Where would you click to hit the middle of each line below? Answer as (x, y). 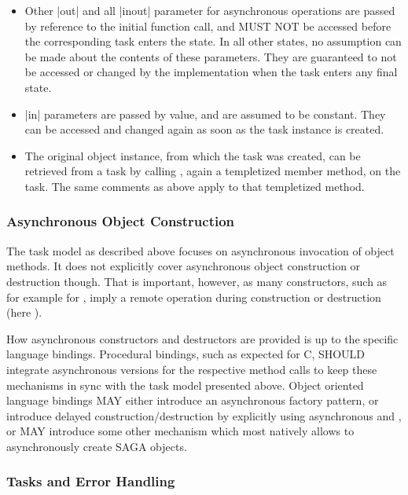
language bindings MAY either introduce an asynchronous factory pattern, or (193, 400)
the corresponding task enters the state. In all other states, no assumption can (213, 41)
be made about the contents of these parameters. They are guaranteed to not (211, 56)
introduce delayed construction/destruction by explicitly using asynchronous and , (204, 415)
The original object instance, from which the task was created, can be (193, 155)
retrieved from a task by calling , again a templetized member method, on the (213, 171)
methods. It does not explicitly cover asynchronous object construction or (184, 266)
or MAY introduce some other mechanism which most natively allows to (180, 431)
